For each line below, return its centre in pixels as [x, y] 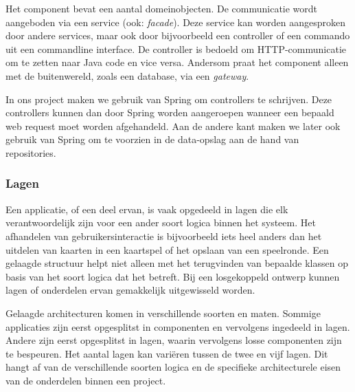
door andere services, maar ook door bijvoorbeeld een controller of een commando [178, 35]
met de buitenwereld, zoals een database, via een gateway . [127, 75]
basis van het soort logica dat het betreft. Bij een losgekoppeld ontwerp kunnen [173, 276]
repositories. [31, 152]
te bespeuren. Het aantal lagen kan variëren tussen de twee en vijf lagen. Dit [167, 353]
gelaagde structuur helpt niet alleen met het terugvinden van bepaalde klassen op [177, 263]
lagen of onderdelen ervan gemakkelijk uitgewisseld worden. [130, 290]
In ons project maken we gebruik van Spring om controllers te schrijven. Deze [169, 99]
